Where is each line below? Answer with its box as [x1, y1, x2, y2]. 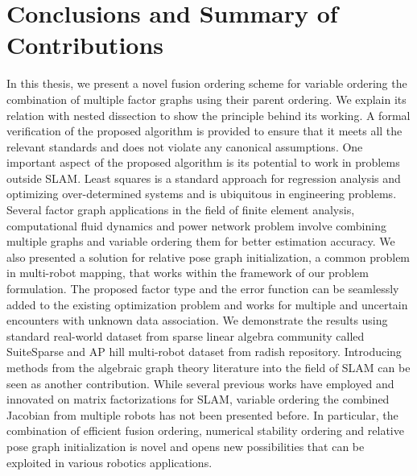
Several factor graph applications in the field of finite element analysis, [6, 201, 355, 218]
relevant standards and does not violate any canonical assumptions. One [6, 138, 363, 155]
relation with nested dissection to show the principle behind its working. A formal [6, 106, 411, 123]
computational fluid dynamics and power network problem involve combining [6, 217, 386, 234]
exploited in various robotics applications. [6, 453, 213, 470]
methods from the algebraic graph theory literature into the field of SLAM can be [6, 359, 411, 375]
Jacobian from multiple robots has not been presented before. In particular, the [6, 406, 398, 423]
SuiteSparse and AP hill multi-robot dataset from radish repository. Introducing [6, 343, 402, 360]
